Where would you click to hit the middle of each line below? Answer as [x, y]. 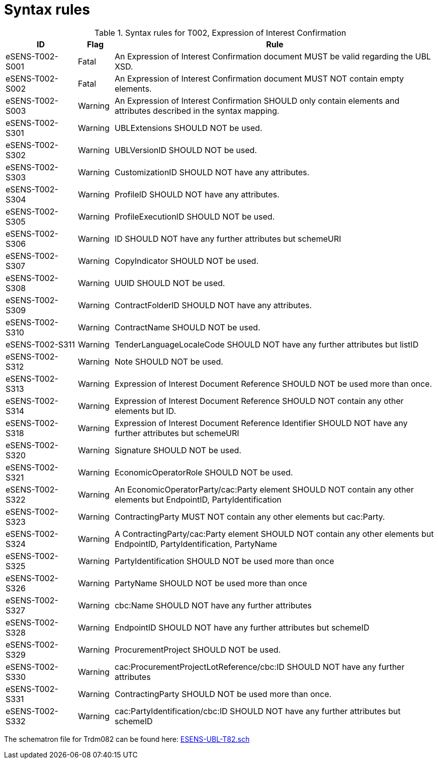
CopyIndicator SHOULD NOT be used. [186, 261]
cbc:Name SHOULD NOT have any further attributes [213, 605]
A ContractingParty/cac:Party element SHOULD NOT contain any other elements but [274, 534]
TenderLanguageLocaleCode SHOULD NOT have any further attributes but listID [267, 344]
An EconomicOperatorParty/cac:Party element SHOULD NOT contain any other [264, 489]
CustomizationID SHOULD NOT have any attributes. [212, 172]
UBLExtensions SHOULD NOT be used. [188, 128]
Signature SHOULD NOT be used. [178, 450]
